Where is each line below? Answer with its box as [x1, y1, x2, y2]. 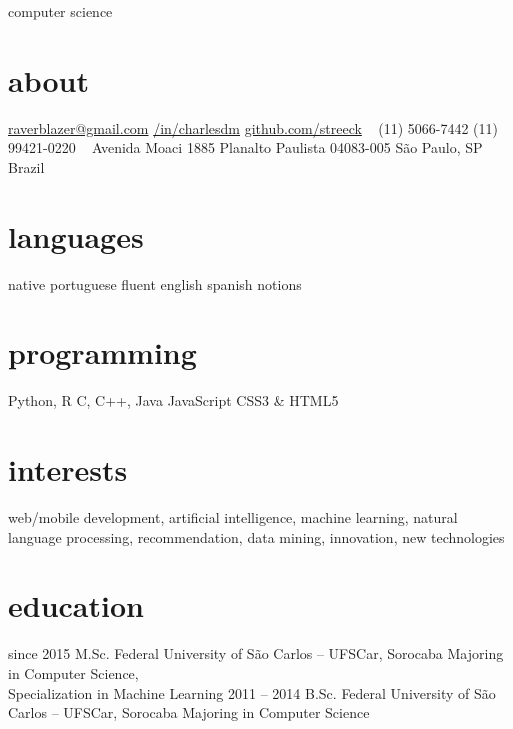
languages [8, 215, 144, 256]
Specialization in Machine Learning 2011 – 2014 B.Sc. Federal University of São [8, 682, 496, 703]
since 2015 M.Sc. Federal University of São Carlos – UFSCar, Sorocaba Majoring [8, 643, 504, 664]
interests [8, 449, 128, 490]
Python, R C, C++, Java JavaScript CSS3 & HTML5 [8, 390, 339, 411]
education [8, 585, 144, 626]
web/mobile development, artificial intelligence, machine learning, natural [8, 507, 458, 528]
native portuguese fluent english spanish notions [8, 273, 302, 294]
